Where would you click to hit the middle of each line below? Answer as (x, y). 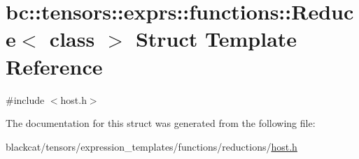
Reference (54, 66)
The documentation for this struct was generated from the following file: (161, 123)
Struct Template (216, 39)
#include (25, 99)
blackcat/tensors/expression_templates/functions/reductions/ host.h (152, 146)
